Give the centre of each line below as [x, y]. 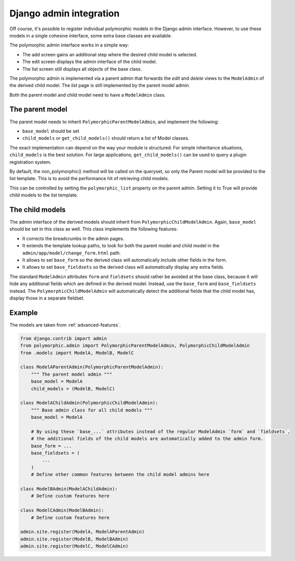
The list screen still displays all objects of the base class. [82, 69]
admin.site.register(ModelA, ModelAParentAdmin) [82, 532]
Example [24, 312]
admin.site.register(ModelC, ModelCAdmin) [74, 546]
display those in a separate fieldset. [47, 298]
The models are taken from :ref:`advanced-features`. [65, 325]
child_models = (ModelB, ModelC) [73, 389]
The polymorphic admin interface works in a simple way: [69, 45]
